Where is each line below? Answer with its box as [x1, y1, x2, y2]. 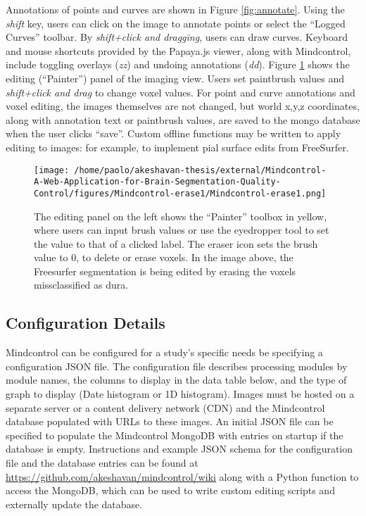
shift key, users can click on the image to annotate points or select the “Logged [6, 15, 346, 30]
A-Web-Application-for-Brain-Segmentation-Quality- [34, 177, 281, 187]
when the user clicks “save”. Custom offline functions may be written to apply [6, 126, 341, 141]
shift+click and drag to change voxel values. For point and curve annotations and [6, 84, 355, 99]
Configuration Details [6, 312, 165, 334]
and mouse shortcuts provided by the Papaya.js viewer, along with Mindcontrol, [6, 43, 351, 58]
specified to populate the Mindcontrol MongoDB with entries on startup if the [6, 427, 343, 442]
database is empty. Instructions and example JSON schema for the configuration [6, 441, 353, 456]
